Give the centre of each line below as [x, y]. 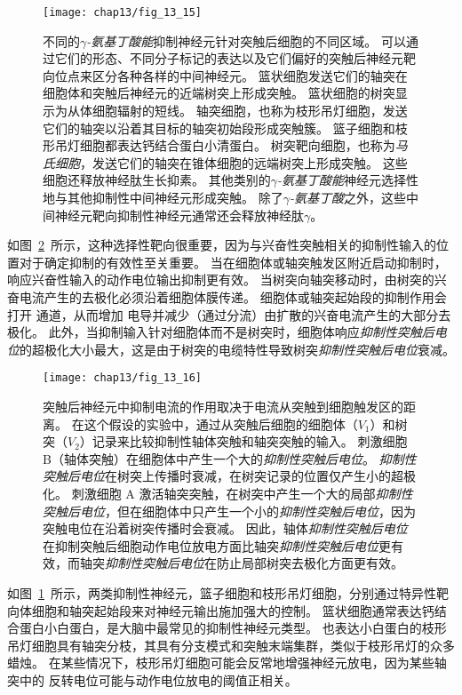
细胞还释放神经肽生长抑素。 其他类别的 [157, 180]
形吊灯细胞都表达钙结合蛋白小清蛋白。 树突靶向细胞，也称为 [219, 145]
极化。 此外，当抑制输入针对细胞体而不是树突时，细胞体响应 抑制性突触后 [221, 332]
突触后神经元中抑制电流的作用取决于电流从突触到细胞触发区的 [223, 406]
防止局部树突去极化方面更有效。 [310, 563]
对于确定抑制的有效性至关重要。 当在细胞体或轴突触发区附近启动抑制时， [233, 262]
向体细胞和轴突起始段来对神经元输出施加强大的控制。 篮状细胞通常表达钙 [221, 610]
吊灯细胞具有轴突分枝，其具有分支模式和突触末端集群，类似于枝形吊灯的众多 [231, 645]
